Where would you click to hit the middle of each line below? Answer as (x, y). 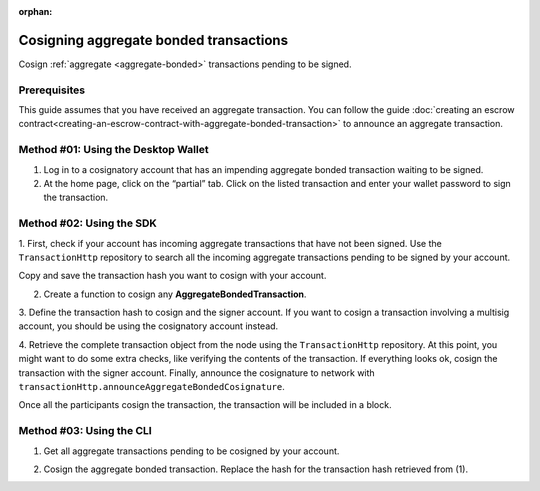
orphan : (35, 11)
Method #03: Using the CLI (85, 431)
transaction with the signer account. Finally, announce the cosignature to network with (196, 372)
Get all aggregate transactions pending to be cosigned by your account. (191, 451)
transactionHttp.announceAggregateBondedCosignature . (151, 387)
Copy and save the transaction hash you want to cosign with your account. (172, 276)
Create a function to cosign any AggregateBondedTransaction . (175, 294)
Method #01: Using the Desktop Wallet (113, 150)
